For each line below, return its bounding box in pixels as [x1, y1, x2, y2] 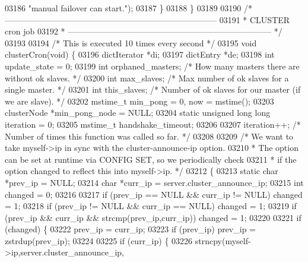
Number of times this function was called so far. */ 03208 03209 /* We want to [5, 130, 294, 142]
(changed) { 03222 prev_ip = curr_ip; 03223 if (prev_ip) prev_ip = [5, 223, 256, 235]
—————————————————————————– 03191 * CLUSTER [5, 13, 290, 26]
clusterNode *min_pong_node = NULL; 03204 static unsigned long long [5, 106, 271, 119]
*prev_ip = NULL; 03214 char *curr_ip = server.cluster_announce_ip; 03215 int [5, 176, 304, 188]
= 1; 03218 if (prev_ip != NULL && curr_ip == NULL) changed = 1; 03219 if [5, 200, 297, 212]
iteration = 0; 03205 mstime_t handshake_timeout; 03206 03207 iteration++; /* [5, 118, 301, 130]
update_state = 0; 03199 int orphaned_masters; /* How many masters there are [5, 59, 300, 72]
